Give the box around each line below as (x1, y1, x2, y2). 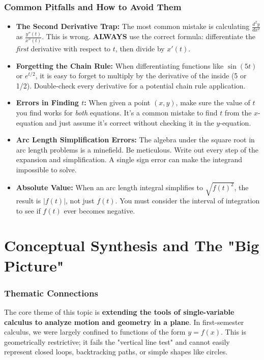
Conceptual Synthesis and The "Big (4, 235, 259, 256)
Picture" (4, 255, 64, 276)
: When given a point (84, 97, 151, 108)
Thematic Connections (4, 286, 98, 299)
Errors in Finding (16, 97, 79, 108)
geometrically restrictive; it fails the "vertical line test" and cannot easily (4, 336, 230, 347)
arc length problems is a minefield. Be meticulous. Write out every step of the (16, 144, 259, 155)
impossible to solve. (16, 164, 77, 174)
